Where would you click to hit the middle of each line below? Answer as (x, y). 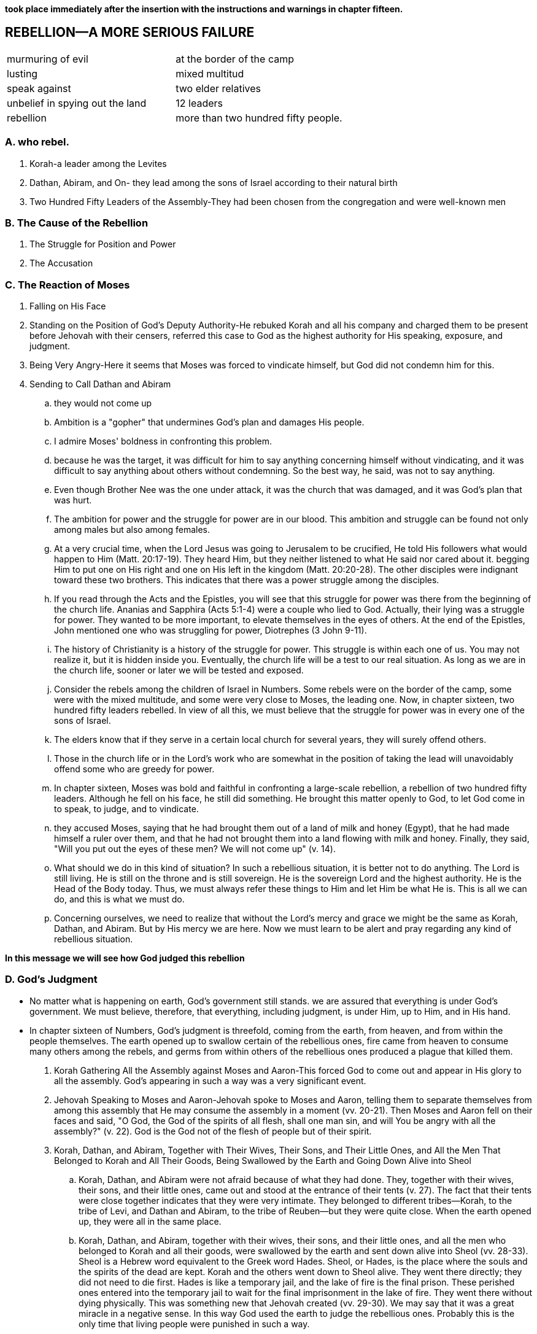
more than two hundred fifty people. (259, 118)
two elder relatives (218, 88)
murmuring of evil (48, 59)
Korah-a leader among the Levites (98, 163)
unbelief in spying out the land (77, 103)
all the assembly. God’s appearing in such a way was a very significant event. (210, 1080)
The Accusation (61, 263)
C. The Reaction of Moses (68, 285)
